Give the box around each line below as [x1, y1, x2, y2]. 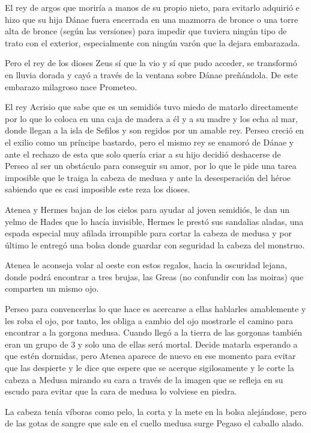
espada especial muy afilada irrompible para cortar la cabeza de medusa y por [5, 227, 292, 239]
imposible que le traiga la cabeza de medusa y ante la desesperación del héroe [5, 171, 291, 183]
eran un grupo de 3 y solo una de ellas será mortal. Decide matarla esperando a [5, 337, 298, 350]
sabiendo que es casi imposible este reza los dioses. [5, 183, 190, 195]
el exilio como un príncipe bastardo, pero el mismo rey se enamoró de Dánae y [5, 135, 294, 148]
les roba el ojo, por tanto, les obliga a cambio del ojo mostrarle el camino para [5, 314, 293, 327]
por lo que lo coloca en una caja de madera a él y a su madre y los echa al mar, [5, 112, 298, 124]
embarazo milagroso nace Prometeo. [5, 80, 137, 93]
